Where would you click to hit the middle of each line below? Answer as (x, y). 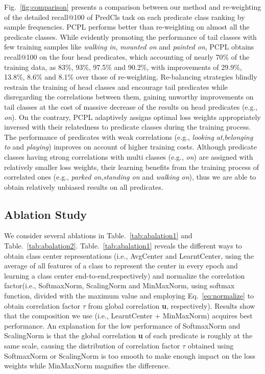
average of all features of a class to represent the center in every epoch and (121, 266)
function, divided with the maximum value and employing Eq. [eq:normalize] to (129, 296)
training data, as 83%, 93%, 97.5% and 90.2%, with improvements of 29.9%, (123, 67)
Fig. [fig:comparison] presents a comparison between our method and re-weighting (133, 7)
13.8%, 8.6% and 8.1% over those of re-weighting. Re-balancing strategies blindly (131, 77)
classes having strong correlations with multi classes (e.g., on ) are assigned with (129, 156)
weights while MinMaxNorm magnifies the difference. (87, 366)
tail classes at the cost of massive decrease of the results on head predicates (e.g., (131, 106)
